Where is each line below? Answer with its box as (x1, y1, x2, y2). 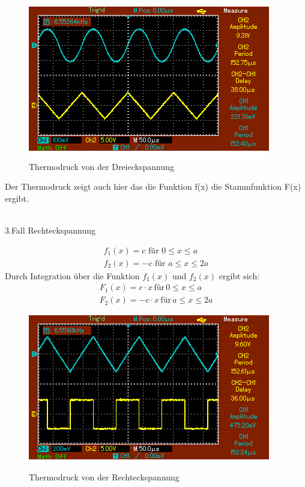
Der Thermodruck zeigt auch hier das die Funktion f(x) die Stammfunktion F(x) (5, 180, 301, 193)
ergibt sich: (219, 269, 260, 282)
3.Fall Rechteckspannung (5, 223, 95, 236)
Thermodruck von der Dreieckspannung (29, 160, 174, 172)
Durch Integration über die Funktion (5, 269, 140, 282)
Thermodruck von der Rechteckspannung (29, 470, 180, 483)
